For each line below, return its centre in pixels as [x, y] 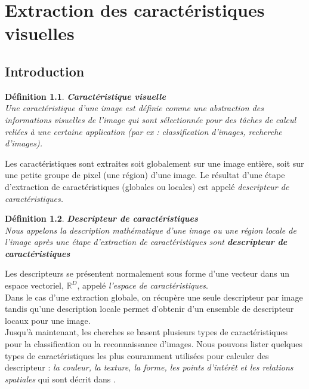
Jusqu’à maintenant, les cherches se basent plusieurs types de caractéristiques [146, 332]
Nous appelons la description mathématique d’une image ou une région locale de [151, 230]
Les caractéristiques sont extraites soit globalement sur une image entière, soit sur [154, 163]
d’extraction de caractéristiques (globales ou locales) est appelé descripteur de [147, 186]
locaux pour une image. [48, 320]
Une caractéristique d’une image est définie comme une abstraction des [134, 108]
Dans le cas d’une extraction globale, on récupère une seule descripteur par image [154, 297]
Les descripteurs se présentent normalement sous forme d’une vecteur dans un [147, 273]
